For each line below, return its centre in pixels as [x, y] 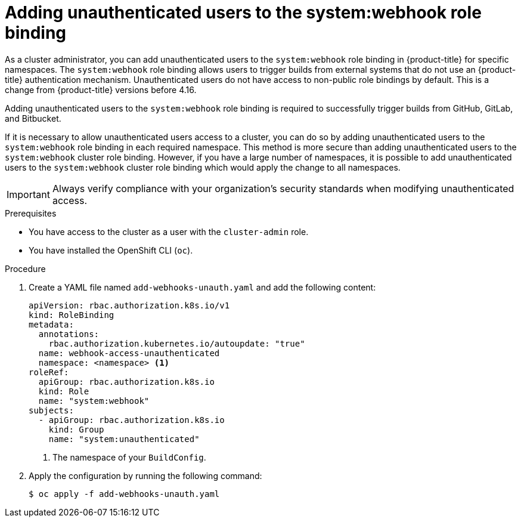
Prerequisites [31, 213]
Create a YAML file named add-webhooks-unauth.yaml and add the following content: [202, 287]
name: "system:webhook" [94, 401]
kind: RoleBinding [72, 315]
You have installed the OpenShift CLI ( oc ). [111, 250]
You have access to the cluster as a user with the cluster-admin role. [169, 231]
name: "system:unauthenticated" [124, 439]
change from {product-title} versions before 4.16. [101, 89]
